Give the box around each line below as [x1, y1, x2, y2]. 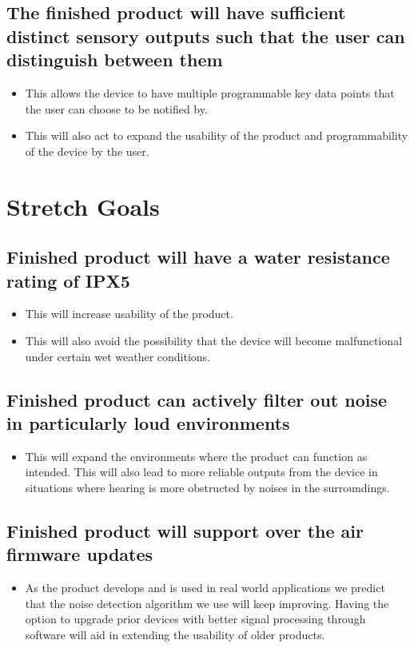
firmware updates [6, 542, 153, 567]
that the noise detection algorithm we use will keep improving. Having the [25, 594, 389, 611]
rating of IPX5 [6, 268, 130, 292]
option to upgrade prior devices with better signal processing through [25, 610, 366, 627]
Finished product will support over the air [6, 518, 364, 543]
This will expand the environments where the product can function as [25, 447, 368, 464]
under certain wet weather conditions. [25, 348, 210, 364]
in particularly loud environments [6, 410, 290, 435]
